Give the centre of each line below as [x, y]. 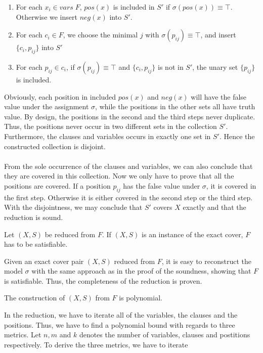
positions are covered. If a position [57, 185]
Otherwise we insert [47, 16]
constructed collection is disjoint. [55, 146]
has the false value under [162, 185]
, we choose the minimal [100, 35]
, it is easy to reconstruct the [206, 261]
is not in [171, 67]
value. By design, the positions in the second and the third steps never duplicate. [130, 116]
